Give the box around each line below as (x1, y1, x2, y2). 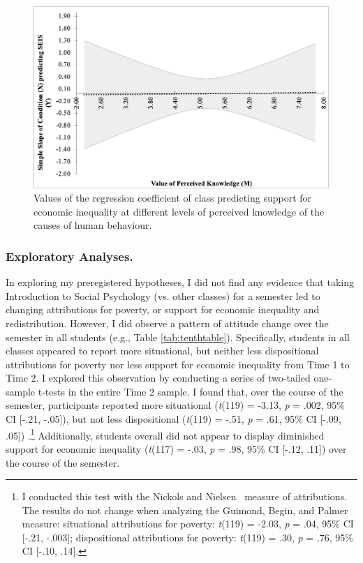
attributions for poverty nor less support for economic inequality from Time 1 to (6, 356, 350, 371)
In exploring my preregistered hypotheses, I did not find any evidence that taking (6, 275, 354, 290)
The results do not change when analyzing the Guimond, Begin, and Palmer (22, 502, 348, 517)
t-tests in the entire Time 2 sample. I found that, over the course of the (38, 384, 343, 398)
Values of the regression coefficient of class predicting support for (34, 190, 312, 205)
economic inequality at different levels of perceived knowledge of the (34, 204, 325, 218)
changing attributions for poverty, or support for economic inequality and (6, 302, 320, 317)
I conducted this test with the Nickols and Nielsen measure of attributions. (22, 489, 348, 504)
